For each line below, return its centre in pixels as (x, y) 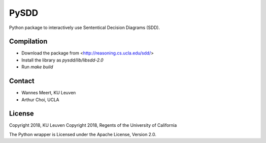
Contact (22, 81)
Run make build (37, 67)
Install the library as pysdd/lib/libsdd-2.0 (62, 60)
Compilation (28, 42)
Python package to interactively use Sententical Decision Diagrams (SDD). (84, 28)
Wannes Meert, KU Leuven (49, 93)
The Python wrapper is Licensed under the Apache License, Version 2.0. (83, 134)
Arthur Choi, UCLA (40, 100)
